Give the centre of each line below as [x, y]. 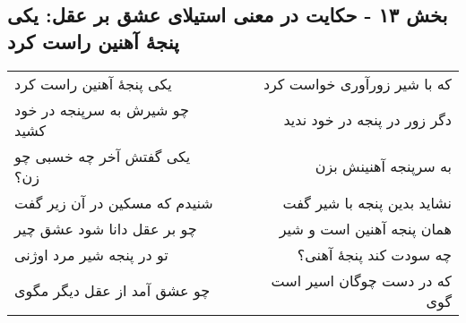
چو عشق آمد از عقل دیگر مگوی [112, 291]
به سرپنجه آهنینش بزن [383, 166]
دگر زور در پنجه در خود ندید [367, 120]
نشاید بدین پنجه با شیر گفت [367, 202]
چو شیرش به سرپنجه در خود [102, 109]
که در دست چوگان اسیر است [361, 280]
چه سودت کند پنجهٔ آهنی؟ [374, 254]
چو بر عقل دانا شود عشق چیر [106, 228]
